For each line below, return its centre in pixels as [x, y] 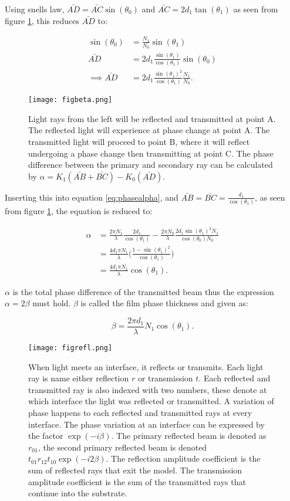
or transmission [165, 378]
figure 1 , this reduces [42, 20]
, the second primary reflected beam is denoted [122, 447]
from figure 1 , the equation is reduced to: [79, 211]
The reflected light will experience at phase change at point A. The [149, 130]
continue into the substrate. [78, 493]
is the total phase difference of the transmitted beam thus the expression [143, 291]
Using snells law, [35, 9]
